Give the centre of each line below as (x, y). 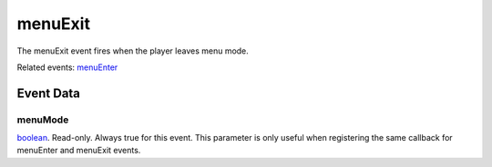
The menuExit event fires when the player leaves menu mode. (133, 51)
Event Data (49, 93)
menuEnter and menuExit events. (79, 151)
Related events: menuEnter (67, 67)
